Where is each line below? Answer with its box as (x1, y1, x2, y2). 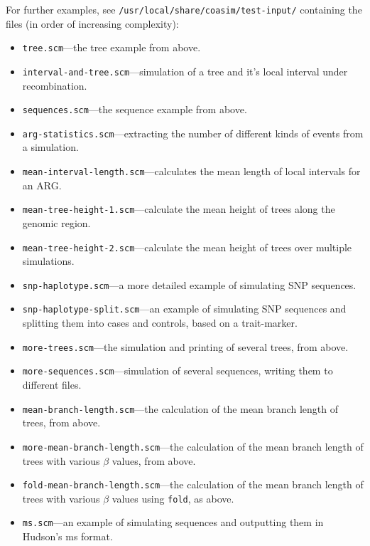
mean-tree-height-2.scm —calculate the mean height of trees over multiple (22, 239, 352, 254)
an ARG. (22, 177, 62, 192)
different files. (22, 377, 82, 392)
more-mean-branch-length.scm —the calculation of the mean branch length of (22, 439, 364, 453)
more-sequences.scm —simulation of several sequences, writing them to (22, 363, 333, 378)
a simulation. (22, 140, 79, 154)
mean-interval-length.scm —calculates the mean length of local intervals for (22, 164, 361, 179)
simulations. (22, 253, 75, 268)
